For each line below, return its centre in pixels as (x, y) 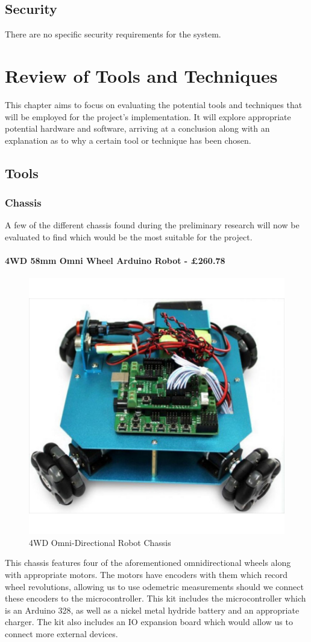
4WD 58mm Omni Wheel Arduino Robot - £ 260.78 (115, 261)
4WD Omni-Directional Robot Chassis (100, 542)
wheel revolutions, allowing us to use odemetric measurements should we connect (154, 586)
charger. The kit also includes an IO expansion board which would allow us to (149, 622)
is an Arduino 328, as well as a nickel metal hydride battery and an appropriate (152, 610)
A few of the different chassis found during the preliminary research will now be (152, 225)
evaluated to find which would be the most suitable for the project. (129, 236)
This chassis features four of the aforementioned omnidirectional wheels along (148, 563)
